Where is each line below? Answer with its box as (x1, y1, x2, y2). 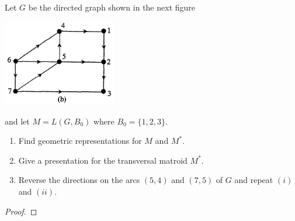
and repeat (234, 174, 273, 186)
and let (5, 115, 30, 127)
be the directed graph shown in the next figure (28, 1, 196, 13)
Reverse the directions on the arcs (18, 174, 140, 186)
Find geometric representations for (18, 134, 142, 147)
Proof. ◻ (5, 205, 37, 217)
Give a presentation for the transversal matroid (18, 154, 188, 166)
